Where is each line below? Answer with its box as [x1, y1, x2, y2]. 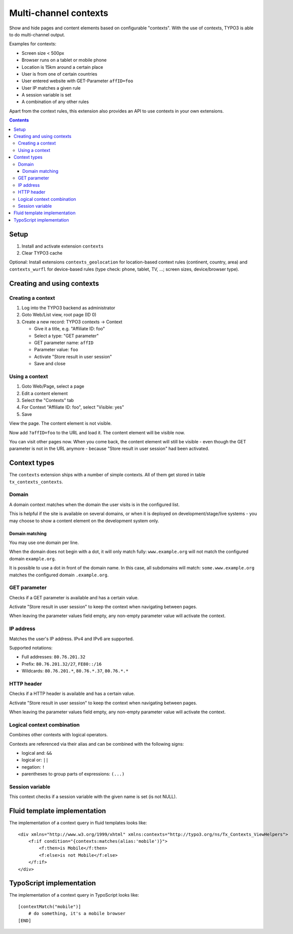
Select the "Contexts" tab [21, 397, 74, 403]
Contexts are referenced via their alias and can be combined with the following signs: [9, 741, 184, 747]
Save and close [34, 361, 66, 367]
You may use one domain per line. [9, 539, 79, 545]
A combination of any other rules [21, 99, 89, 105]
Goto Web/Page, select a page [21, 384, 85, 390]
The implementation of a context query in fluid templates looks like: [9, 820, 147, 826]
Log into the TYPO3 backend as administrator [21, 304, 115, 311]
